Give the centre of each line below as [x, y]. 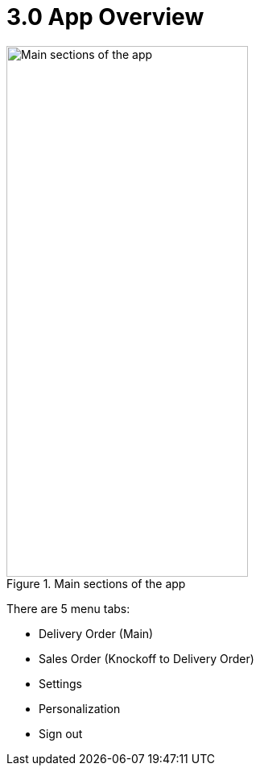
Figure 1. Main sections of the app [96, 583]
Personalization [80, 708]
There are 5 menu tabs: [68, 608]
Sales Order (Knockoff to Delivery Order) [147, 658]
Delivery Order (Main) [96, 633]
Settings [60, 683]
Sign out [61, 733]
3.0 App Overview [105, 17]
